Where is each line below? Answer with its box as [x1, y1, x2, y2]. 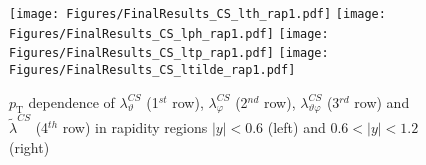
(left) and [267, 117, 326, 138]
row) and [354, 91, 410, 112]
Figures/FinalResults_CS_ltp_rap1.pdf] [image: [9, 46, 329, 61]
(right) [9, 136, 50, 157]
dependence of [28, 91, 115, 112]
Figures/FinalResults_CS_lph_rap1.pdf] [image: [9, 26, 329, 41]
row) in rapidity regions [62, 117, 208, 138]
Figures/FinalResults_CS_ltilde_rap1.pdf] [9, 62, 296, 77]
